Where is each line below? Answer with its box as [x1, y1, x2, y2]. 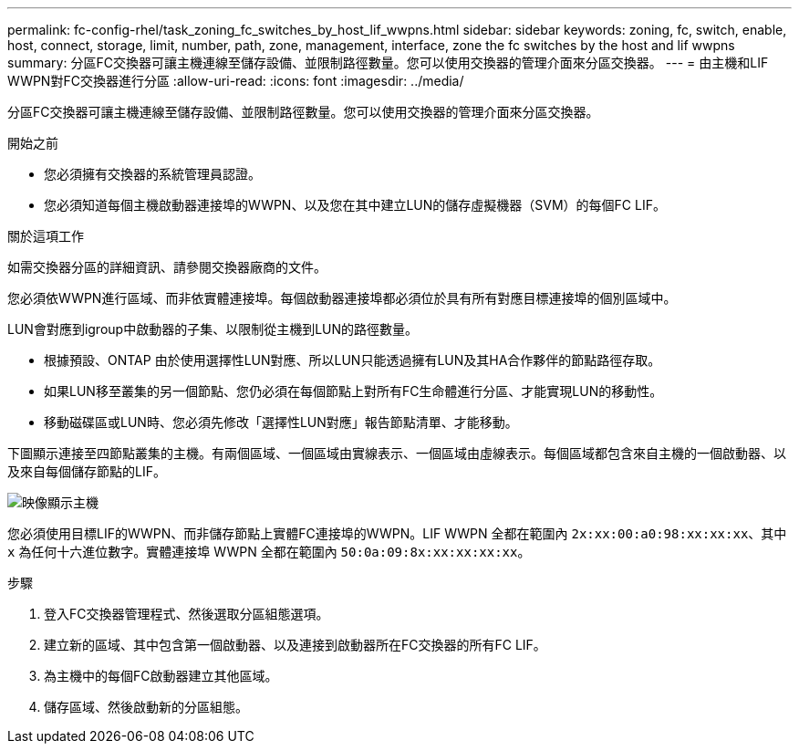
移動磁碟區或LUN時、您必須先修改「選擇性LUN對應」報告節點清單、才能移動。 [44, 414, 518, 430]
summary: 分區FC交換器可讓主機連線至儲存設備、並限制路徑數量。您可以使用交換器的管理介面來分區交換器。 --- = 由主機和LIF [7, 55, 769, 70]
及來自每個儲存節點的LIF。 [7, 464, 166, 479]
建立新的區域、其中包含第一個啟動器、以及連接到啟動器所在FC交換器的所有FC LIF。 [44, 637, 546, 652]
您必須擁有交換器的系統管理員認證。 [44, 166, 261, 182]
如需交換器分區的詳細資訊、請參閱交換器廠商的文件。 [7, 259, 327, 275]
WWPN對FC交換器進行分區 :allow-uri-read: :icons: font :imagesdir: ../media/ [7, 73, 464, 89]
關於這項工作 [7, 228, 84, 244]
